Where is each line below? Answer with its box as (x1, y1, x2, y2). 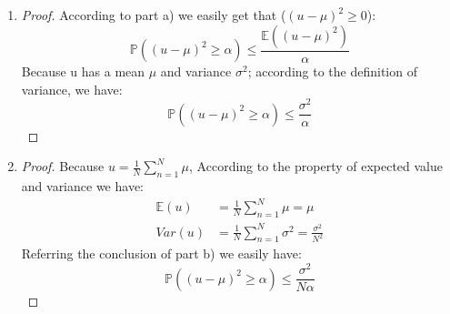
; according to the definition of (247, 62, 417, 81)
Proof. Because (21, 157, 105, 176)
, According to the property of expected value (189, 157, 444, 176)
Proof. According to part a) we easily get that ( (21, 5, 286, 24)
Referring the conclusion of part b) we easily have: (21, 244, 302, 263)
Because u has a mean (21, 62, 145, 81)
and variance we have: (21, 177, 144, 196)
